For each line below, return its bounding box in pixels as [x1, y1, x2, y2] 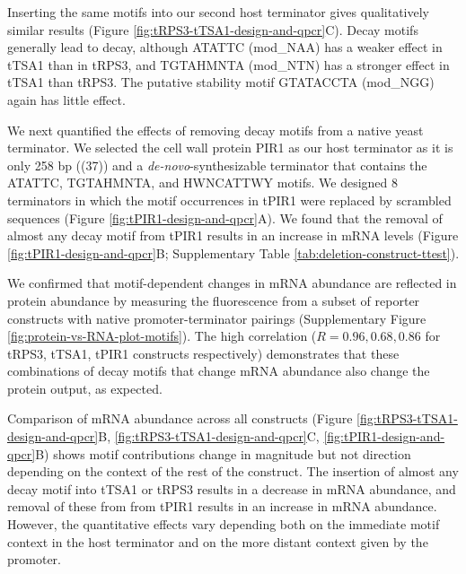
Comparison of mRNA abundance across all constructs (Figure [7, 409, 353, 428]
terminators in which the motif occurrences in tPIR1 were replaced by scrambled [7, 190, 452, 209]
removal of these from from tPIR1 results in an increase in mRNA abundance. [7, 497, 437, 516]
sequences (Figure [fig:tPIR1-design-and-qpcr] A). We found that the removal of [7, 208, 443, 227]
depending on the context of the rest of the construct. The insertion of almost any [7, 462, 459, 481]
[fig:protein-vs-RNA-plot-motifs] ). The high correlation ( [7, 326, 317, 345]
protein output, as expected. [7, 378, 163, 397]
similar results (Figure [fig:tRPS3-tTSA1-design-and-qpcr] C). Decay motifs [7, 20, 418, 39]
